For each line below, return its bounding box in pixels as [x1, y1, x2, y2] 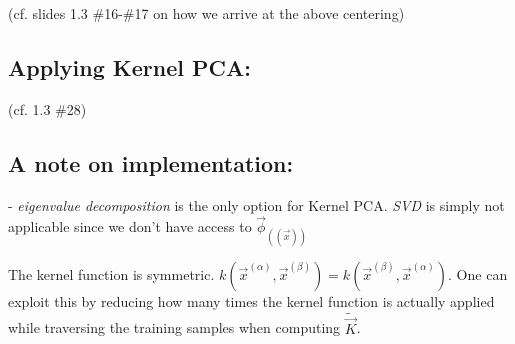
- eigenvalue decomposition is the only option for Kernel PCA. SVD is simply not [8, 194, 505, 215]
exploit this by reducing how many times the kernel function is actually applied [8, 290, 495, 311]
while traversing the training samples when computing [8, 317, 341, 338]
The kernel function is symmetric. [8, 263, 215, 284]
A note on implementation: [8, 147, 294, 178]
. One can [448, 263, 508, 284]
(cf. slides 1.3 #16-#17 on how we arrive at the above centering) [8, 3, 405, 23]
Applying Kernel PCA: [8, 51, 251, 82]
